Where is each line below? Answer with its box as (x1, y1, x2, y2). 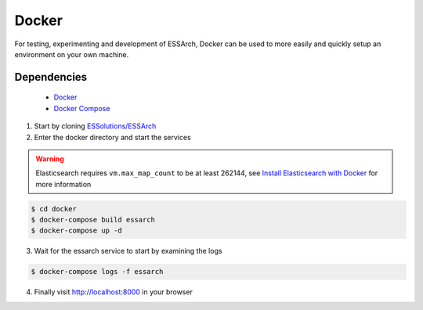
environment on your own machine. (14, 49, 129, 59)
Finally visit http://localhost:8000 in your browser (34, 287, 193, 297)
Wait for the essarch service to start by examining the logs (34, 247, 222, 256)
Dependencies (14, 70, 88, 84)
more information (35, 179, 92, 189)
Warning (35, 153, 64, 164)
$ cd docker (31, 204, 78, 213)
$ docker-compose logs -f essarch (31, 267, 164, 276)
